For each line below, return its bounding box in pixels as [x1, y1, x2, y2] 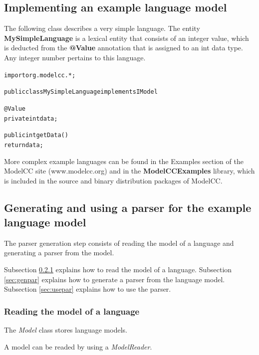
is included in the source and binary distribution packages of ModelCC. [4, 175, 223, 185]
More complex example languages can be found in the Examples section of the [4, 156, 244, 166]
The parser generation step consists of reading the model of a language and [4, 237, 234, 248]
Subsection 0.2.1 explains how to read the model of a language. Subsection [4, 264, 232, 275]
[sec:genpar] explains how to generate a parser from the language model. [4, 274, 225, 284]
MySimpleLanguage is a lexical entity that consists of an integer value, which [4, 32, 249, 43]
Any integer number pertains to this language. [4, 52, 146, 62]
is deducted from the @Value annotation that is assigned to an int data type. [4, 42, 243, 53]
